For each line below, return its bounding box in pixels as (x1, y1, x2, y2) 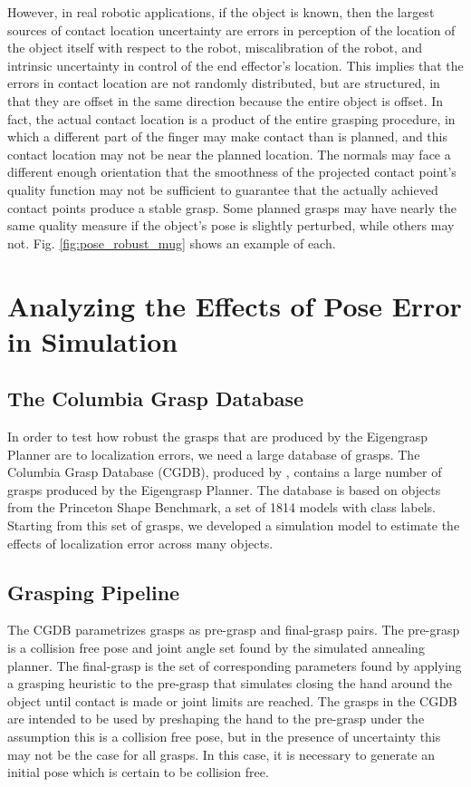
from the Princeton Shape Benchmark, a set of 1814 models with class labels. (7, 498, 436, 517)
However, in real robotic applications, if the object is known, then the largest (7, 3, 435, 21)
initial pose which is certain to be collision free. (7, 763, 269, 782)
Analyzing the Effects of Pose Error (7, 287, 462, 324)
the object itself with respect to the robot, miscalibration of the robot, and (7, 38, 423, 57)
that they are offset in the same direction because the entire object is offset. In (7, 91, 444, 110)
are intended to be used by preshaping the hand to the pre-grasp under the (7, 709, 425, 728)
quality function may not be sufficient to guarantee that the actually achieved (7, 180, 438, 199)
